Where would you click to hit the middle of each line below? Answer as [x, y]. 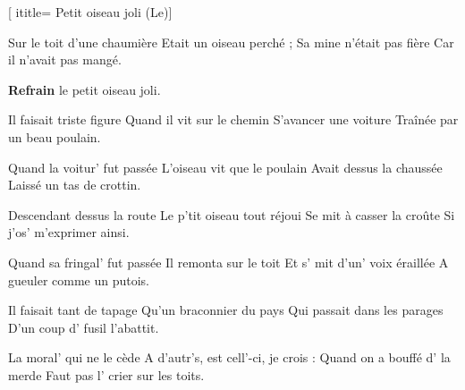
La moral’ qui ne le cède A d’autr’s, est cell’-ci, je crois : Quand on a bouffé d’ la [229, 357]
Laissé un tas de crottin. [75, 185]
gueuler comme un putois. [79, 280]
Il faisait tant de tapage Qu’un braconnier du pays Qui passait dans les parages [226, 310]
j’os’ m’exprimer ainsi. [69, 232]
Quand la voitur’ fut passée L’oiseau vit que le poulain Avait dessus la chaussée [225, 167]
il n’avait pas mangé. [65, 59]
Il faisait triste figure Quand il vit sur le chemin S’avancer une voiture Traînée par [233, 119]
